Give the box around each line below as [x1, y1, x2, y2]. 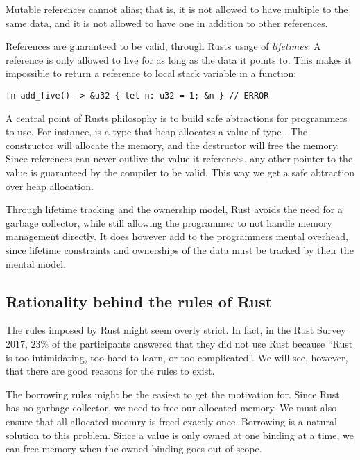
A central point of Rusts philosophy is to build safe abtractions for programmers [6, 110, 348, 125]
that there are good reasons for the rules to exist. [6, 364, 215, 378]
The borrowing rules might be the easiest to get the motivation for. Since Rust [6, 386, 340, 401]
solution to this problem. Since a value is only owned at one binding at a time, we [6, 427, 354, 442]
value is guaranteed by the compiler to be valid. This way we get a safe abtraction [6, 165, 355, 179]
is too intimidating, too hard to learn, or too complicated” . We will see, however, [6, 350, 348, 364]
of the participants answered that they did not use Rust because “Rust [51, 336, 353, 350]
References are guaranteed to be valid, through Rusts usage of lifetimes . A [6, 39, 321, 53]
